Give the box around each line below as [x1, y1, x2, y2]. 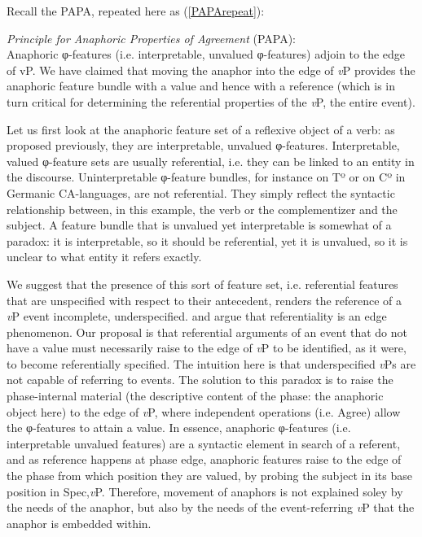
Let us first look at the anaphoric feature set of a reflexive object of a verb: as [7, 120, 395, 138]
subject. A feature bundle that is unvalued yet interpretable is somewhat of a [7, 216, 392, 234]
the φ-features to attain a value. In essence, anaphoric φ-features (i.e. [7, 419, 351, 436]
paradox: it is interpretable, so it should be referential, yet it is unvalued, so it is [7, 232, 408, 249]
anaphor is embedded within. [7, 514, 152, 531]
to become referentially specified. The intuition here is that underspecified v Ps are [7, 355, 416, 372]
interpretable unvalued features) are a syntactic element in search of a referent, [7, 434, 401, 452]
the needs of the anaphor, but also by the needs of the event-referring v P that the [7, 499, 415, 516]
